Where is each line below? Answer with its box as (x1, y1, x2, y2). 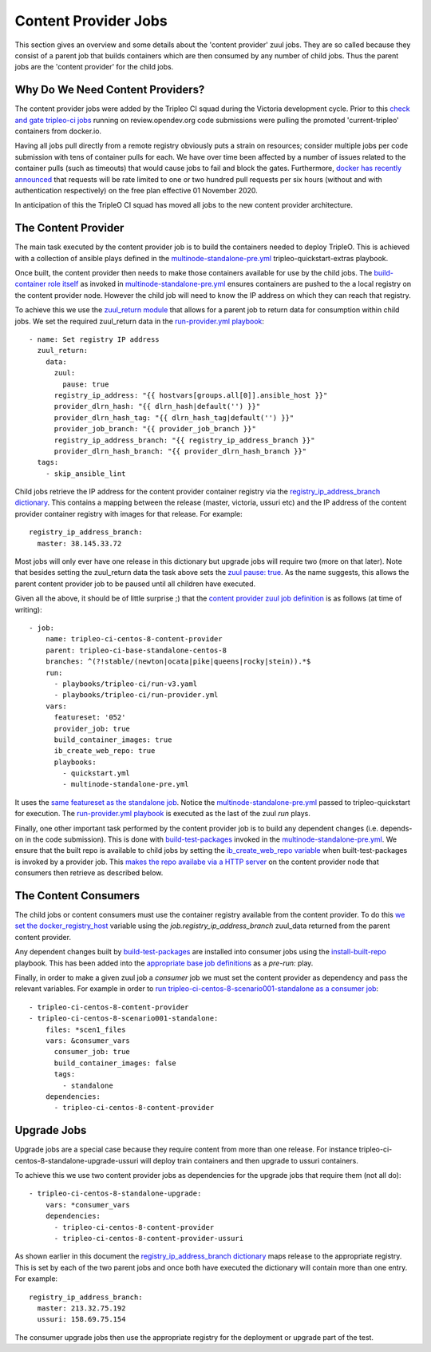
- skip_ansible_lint (45, 469, 126, 478)
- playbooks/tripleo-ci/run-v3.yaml (53, 679, 198, 688)
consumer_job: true (53, 1047, 131, 1057)
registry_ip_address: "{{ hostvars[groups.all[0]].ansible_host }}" (53, 391, 328, 399)
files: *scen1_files (45, 1025, 126, 1034)
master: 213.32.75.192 (37, 1303, 126, 1313)
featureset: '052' (53, 713, 126, 722)
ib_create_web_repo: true (53, 747, 156, 755)
